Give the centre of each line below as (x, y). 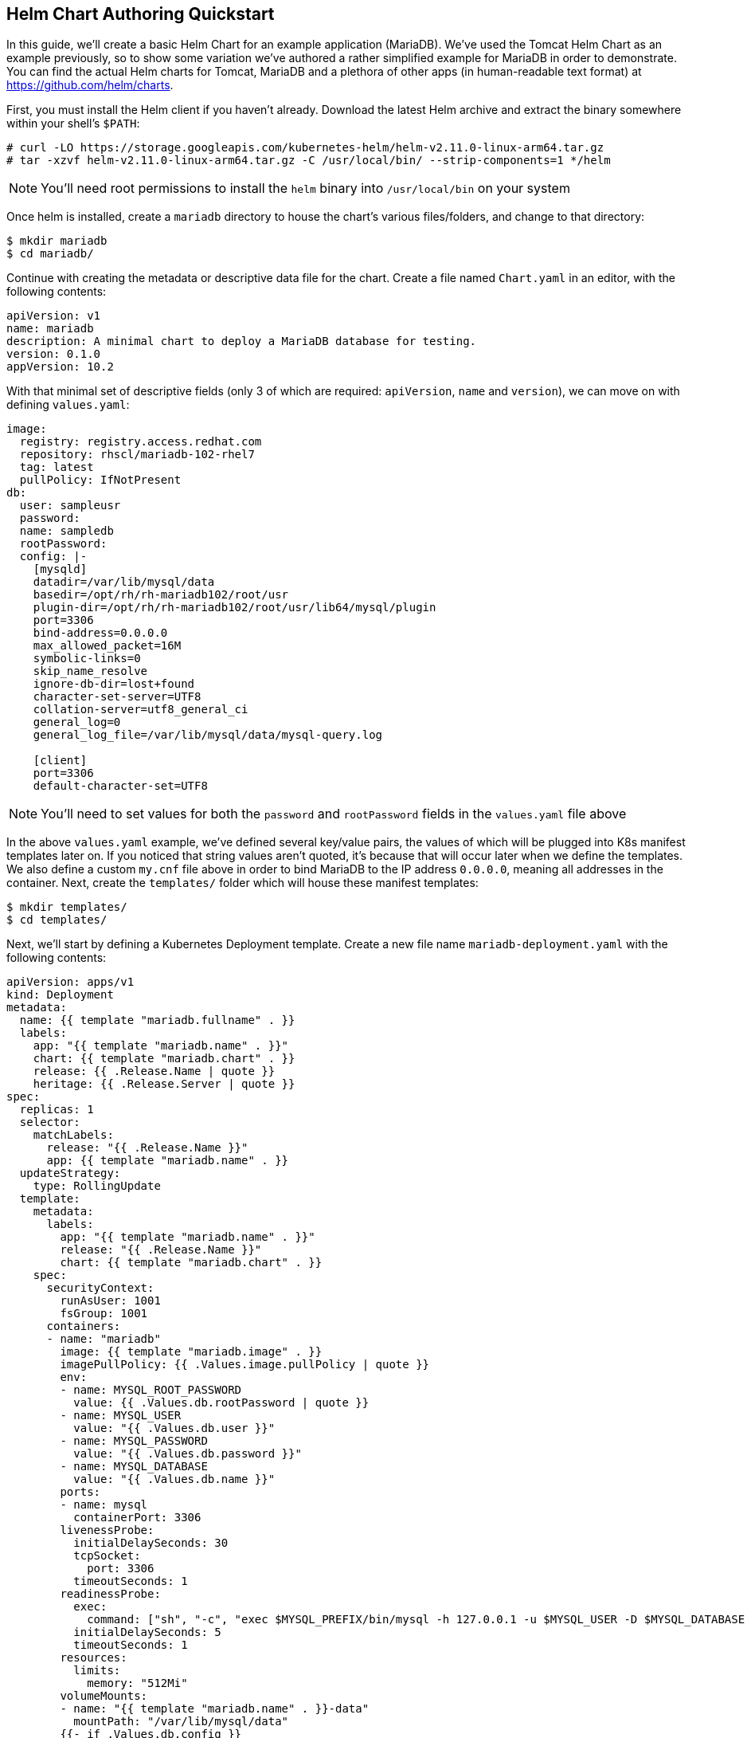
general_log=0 (77, 722)
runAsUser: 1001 (110, 1301)
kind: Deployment (60, 995)
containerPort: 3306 (137, 1518)
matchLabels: (73, 1135)
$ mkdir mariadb (57, 241)
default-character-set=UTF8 (120, 786)
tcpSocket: (107, 1556)
